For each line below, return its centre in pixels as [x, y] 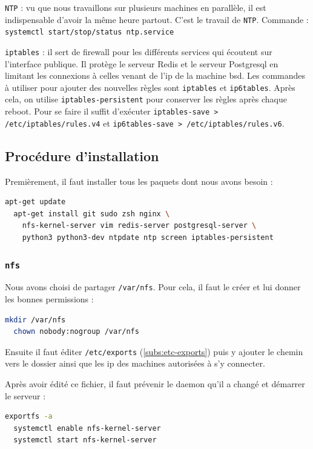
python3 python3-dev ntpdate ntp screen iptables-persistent [148, 238]
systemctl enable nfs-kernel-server [87, 428]
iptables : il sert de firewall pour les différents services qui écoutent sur [139, 51]
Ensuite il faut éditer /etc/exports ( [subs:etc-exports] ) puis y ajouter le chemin [154, 351]
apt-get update [35, 202]
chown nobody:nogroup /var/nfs [76, 332]
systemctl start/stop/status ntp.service [90, 32]
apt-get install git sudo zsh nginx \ [92, 214]
